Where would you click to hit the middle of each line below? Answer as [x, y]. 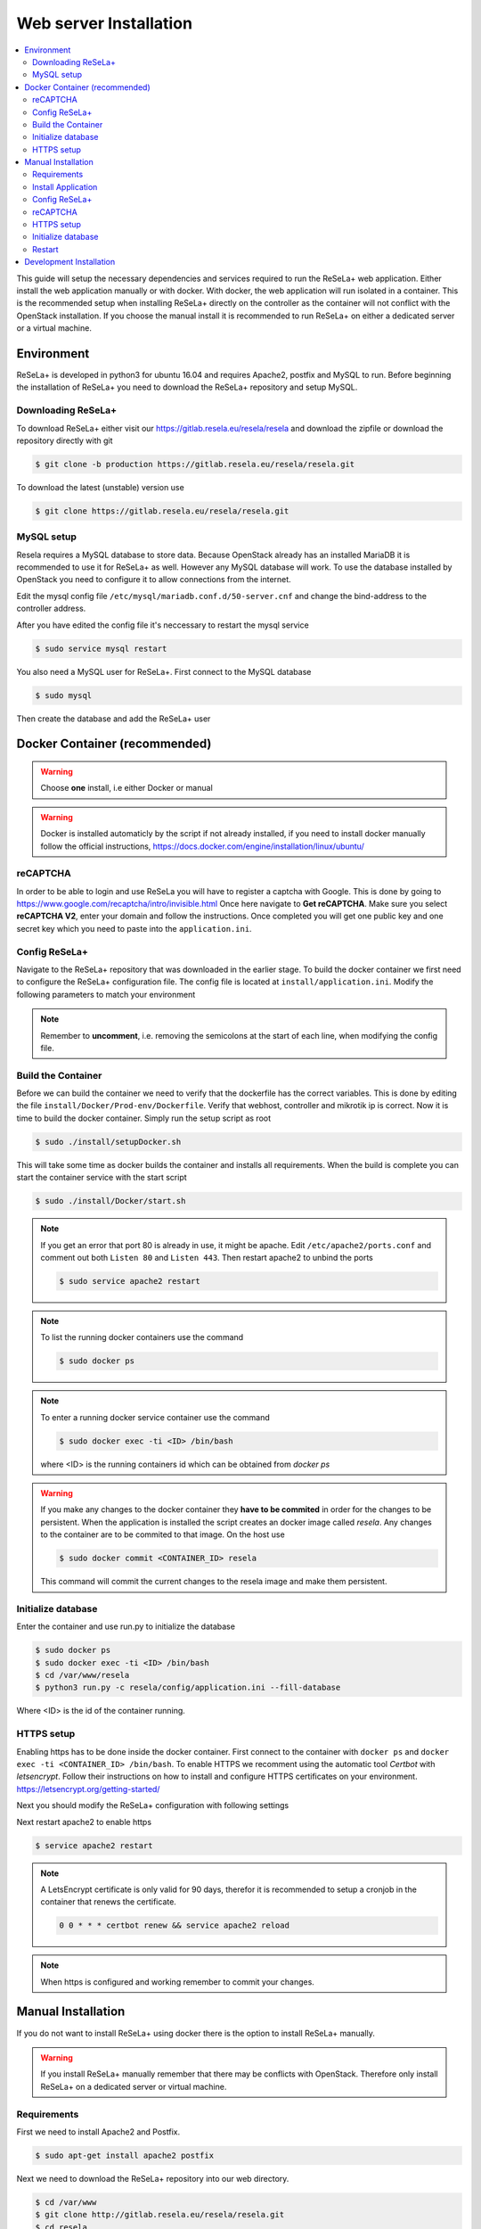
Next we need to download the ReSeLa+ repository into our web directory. [153, 2178]
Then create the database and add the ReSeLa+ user [114, 719]
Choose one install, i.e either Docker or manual [126, 788]
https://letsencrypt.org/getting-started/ [88, 1789]
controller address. [51, 609]
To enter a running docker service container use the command [155, 1417]
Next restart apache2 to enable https [84, 1822]
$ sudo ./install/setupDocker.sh [108, 1142]
